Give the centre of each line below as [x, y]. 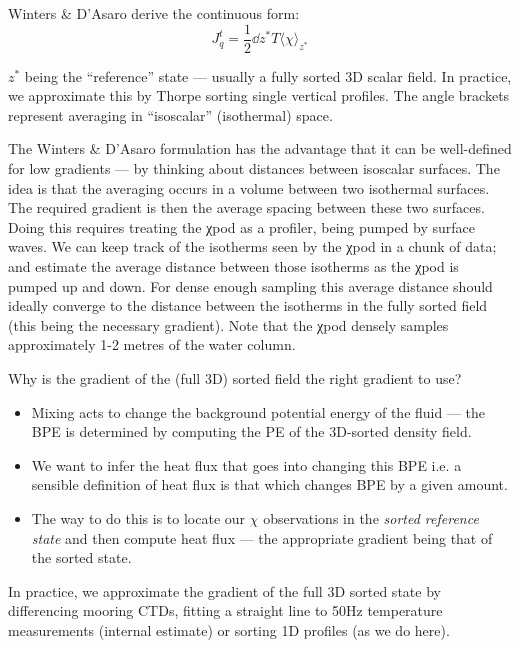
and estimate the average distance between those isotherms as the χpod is [233, 266]
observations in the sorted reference [371, 517]
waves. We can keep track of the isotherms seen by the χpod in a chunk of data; [252, 246]
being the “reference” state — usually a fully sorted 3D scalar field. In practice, [268, 75]
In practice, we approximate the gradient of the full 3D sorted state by [224, 590]
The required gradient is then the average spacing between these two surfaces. [246, 207]
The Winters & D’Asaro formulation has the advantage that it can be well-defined [260, 148]
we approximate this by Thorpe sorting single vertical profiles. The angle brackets [259, 95]
